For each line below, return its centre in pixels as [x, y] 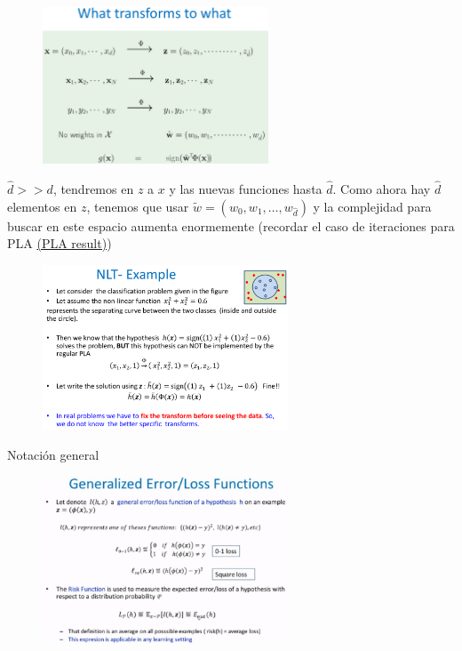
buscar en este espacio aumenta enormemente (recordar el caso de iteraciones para [231, 225]
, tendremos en [93, 188]
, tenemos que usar [138, 206]
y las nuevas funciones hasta [246, 188]
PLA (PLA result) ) [60, 243]
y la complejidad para [372, 206]
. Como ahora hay [382, 188]
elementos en [42, 206]
